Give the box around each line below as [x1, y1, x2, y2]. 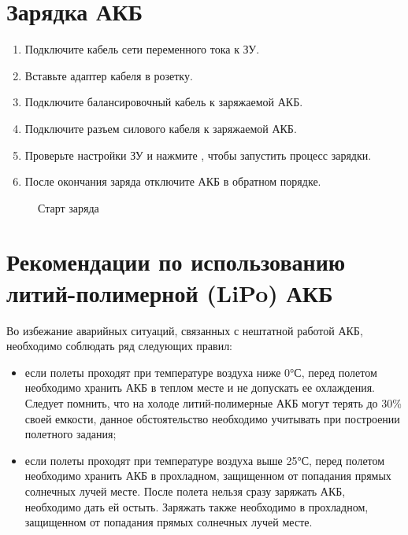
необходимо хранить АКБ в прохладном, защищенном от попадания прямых [24, 467, 391, 484]
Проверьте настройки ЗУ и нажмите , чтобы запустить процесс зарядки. [24, 146, 372, 163]
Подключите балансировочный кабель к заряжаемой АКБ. [24, 94, 303, 110]
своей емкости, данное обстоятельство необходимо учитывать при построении [24, 410, 400, 426]
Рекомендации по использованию [6, 245, 346, 278]
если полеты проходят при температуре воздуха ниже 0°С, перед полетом [24, 363, 377, 380]
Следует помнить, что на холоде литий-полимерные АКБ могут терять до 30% [24, 394, 402, 411]
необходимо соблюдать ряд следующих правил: [6, 338, 233, 354]
